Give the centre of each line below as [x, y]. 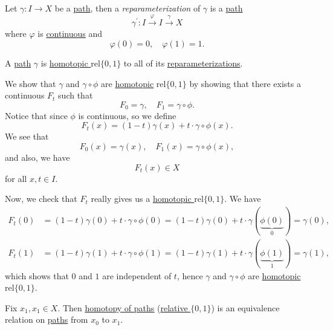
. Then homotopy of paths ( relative [123, 307]
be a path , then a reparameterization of [128, 8]
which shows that [37, 275]
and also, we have [37, 157]
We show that [31, 83]
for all [16, 178]
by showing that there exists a [245, 83]
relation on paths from [47, 319]
